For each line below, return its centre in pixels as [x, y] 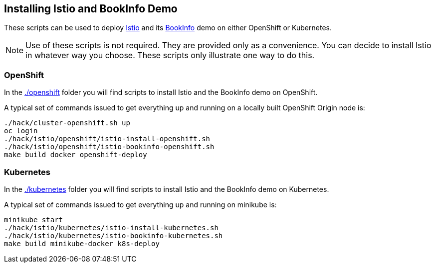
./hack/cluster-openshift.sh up [67, 123]
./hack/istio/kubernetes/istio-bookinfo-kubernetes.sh [113, 235]
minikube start [34, 220]
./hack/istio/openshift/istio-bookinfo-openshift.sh [109, 147]
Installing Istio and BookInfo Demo [91, 9]
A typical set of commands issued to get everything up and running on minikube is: [140, 204]
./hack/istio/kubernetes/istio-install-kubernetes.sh [111, 227]
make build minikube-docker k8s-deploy [82, 243]
